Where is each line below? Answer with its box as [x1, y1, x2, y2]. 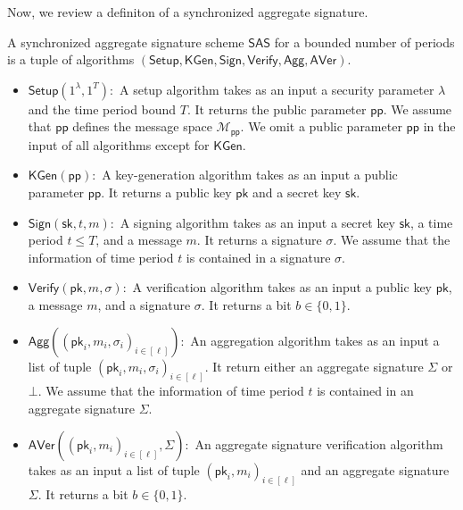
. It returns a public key [101, 183, 232, 202]
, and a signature [97, 295, 191, 314]
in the [423, 117, 456, 136]
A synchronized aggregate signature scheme [7, 32, 244, 51]
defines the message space [72, 117, 212, 136]
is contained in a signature [186, 247, 331, 266]
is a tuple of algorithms [7, 50, 135, 69]
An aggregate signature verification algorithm [194, 434, 443, 453]
